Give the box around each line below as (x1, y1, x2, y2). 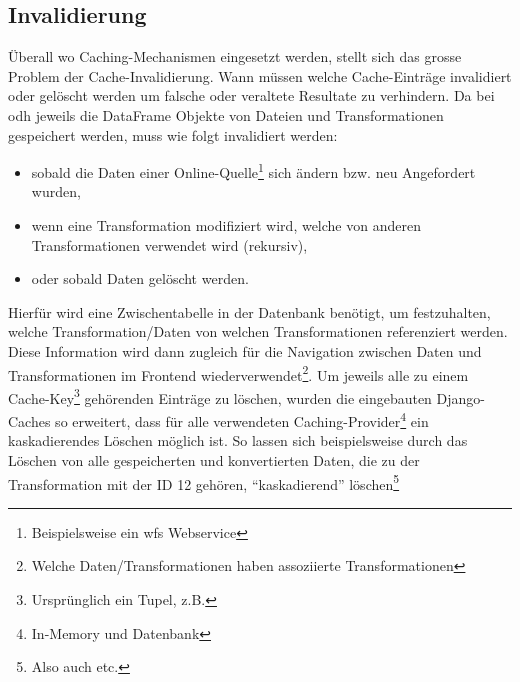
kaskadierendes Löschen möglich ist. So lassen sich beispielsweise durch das (8, 430, 468, 451)
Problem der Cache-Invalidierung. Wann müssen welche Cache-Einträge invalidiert (8, 65, 512, 86)
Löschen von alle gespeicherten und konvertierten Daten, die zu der (8, 449, 420, 470)
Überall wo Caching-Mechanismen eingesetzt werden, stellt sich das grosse (8, 46, 462, 67)
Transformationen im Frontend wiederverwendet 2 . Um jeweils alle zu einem (8, 361, 469, 385)
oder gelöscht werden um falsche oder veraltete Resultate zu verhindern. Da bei (8, 85, 495, 106)
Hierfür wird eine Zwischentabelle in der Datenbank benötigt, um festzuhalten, (8, 301, 491, 322)
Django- (436, 387, 485, 408)
